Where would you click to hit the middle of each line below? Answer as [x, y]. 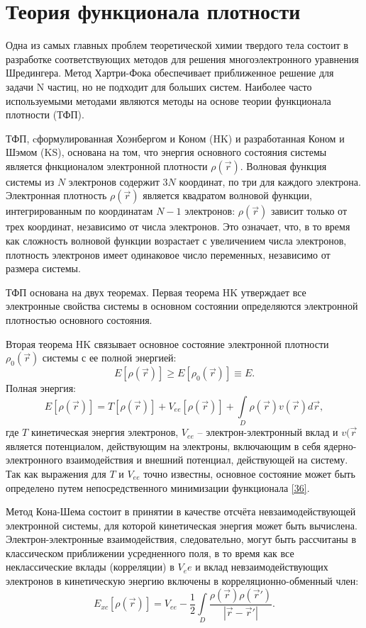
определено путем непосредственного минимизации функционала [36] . [158, 487]
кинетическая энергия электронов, [105, 432]
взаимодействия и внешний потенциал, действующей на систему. [207, 460]
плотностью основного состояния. [79, 320]
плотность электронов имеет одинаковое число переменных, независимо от [168, 254]
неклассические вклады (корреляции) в [90, 567]
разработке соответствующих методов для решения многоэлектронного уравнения [182, 58]
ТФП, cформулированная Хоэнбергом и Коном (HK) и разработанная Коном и [175, 138]
